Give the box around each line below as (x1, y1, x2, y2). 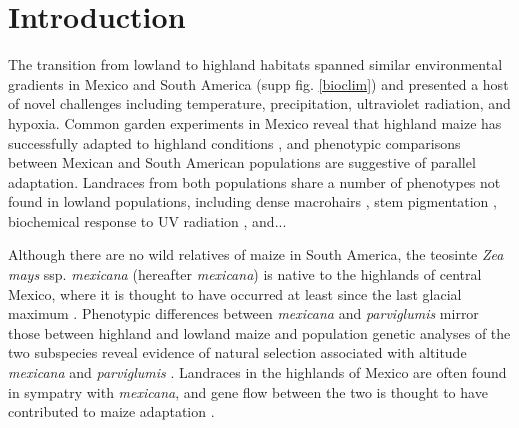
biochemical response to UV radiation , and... (8, 210, 287, 231)
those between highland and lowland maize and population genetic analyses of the (8, 322, 511, 343)
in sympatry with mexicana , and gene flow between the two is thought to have (8, 381, 488, 402)
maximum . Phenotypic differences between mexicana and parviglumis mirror (8, 303, 479, 324)
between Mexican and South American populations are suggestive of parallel (8, 152, 476, 173)
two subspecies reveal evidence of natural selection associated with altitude (8, 342, 467, 363)
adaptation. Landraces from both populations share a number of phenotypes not (8, 171, 501, 192)
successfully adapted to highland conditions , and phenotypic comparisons (8, 132, 461, 153)
